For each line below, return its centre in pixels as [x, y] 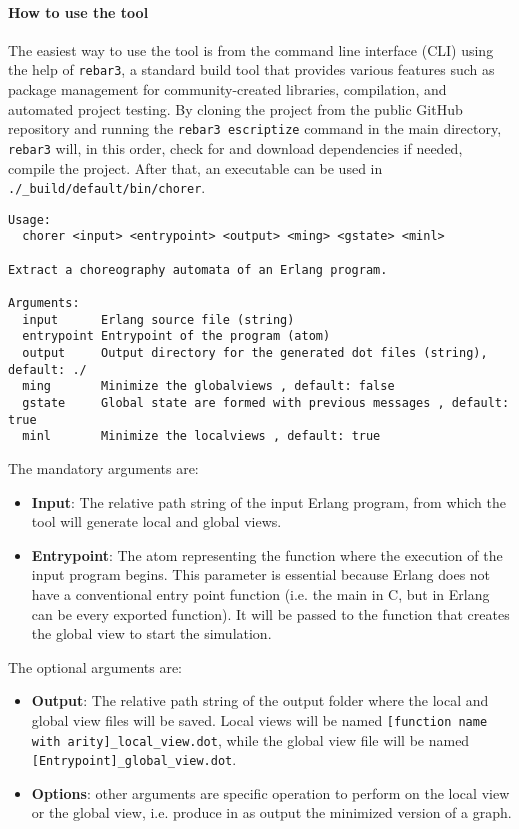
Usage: [29, 219]
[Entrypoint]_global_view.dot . [134, 759]
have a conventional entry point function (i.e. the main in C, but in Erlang [260, 593]
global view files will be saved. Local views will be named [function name [259, 719]
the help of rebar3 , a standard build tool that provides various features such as [251, 69]
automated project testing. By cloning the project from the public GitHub [235, 108]
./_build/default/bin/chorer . [107, 187]
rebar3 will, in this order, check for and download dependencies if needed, [235, 147]
